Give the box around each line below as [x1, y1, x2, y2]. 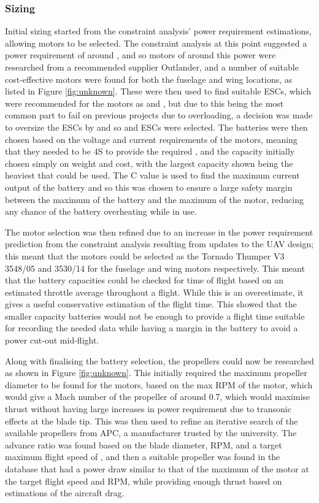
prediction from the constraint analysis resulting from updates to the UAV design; [5, 237, 314, 250]
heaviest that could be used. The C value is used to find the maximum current [5, 169, 300, 182]
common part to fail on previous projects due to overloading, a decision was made [5, 109, 313, 121]
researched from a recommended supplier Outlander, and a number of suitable [5, 61, 299, 73]
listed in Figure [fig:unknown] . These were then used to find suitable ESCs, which [5, 85, 312, 98]
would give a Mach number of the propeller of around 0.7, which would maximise [5, 390, 310, 403]
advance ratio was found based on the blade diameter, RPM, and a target [5, 438, 282, 451]
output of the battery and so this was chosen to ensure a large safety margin [5, 180, 293, 193]
